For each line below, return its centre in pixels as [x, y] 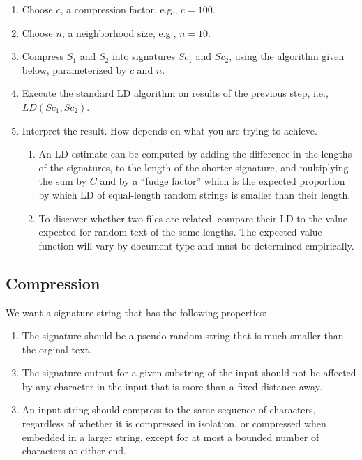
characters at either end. [74, 451]
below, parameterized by [74, 69]
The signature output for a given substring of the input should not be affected [189, 373]
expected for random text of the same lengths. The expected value [180, 232]
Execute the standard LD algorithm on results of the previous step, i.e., [175, 93]
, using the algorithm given [287, 56]
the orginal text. [57, 349]
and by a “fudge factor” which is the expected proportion [223, 181]
